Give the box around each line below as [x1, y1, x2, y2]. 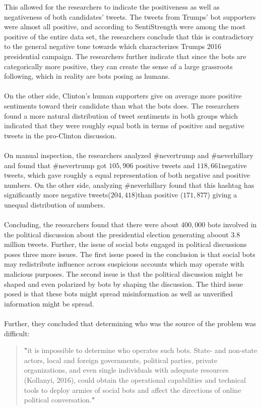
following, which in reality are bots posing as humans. [4, 71, 170, 81]
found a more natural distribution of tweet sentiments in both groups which [4, 110, 238, 121]
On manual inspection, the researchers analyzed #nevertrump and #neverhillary [4, 149, 253, 160]
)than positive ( [135, 189, 183, 200]
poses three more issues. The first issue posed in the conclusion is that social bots [4, 248, 255, 259]
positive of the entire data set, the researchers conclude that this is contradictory [4, 31, 254, 41]
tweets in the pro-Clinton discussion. [4, 130, 117, 140]
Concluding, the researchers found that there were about [4, 219, 179, 230]
